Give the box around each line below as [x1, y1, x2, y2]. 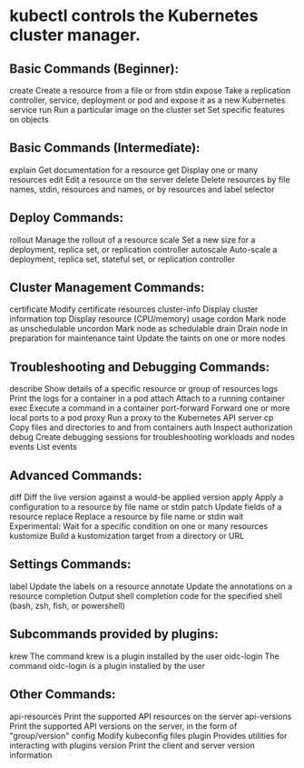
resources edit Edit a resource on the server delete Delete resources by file [9, 174, 290, 185]
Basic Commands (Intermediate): [9, 140, 201, 155]
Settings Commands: [9, 556, 132, 573]
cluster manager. [9, 25, 141, 45]
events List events [9, 442, 77, 453]
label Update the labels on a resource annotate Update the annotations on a [9, 581, 293, 592]
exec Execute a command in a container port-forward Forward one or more [9, 403, 290, 414]
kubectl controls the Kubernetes [9, 5, 259, 26]
